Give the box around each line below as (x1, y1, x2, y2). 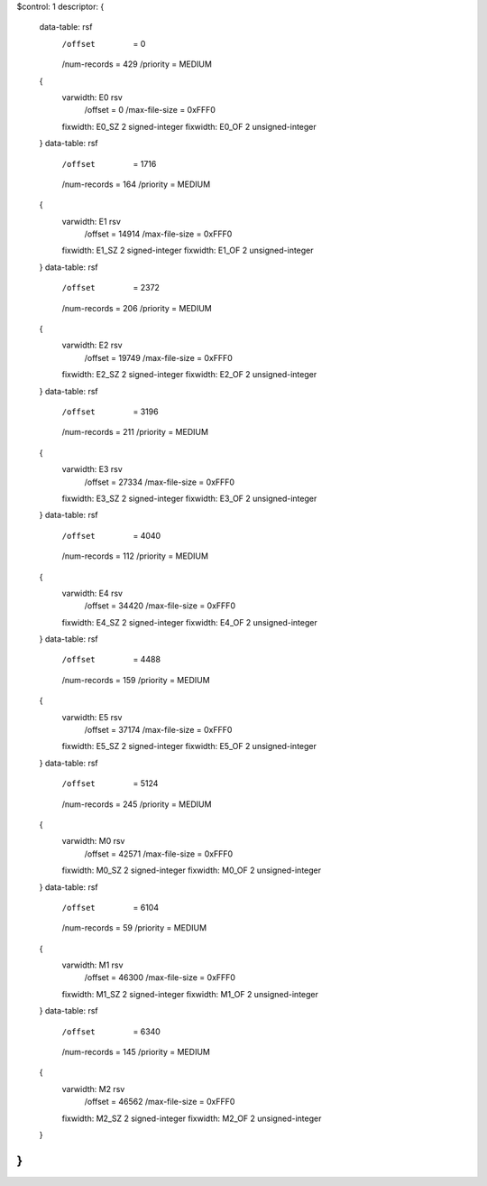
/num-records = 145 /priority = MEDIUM (61, 1047, 211, 1058)
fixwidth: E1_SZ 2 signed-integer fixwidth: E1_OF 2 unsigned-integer (61, 245, 315, 256)
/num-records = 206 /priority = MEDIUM (61, 302, 212, 313)
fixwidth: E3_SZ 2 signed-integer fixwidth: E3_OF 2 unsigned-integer (61, 493, 317, 504)
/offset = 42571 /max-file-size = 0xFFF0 (84, 848, 234, 859)
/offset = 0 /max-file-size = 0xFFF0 (84, 105, 216, 116)
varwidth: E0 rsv (61, 91, 124, 103)
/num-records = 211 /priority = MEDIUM (61, 427, 209, 438)
